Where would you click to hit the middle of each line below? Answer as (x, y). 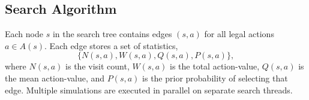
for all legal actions (239, 34)
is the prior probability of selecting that (215, 78)
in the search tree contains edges (112, 34)
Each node (24, 34)
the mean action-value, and (55, 78)
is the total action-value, (215, 66)
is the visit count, (97, 66)
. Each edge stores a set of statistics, (111, 45)
